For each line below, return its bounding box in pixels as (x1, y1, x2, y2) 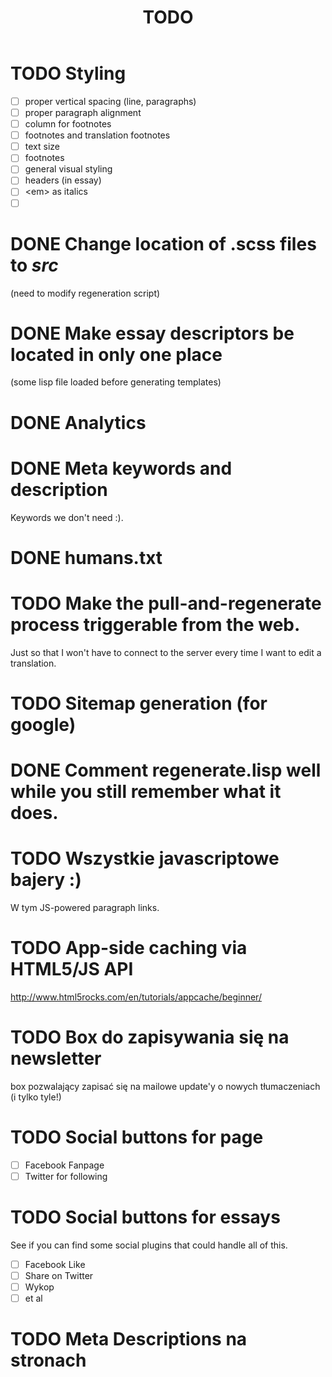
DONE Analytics (10, 411, 147, 434)
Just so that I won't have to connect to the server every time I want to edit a (10, 646, 322, 658)
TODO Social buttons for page (10, 1126, 264, 1149)
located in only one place (10, 343, 223, 366)
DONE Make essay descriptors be (10, 322, 295, 345)
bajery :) (10, 869, 82, 891)
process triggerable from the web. (10, 613, 301, 636)
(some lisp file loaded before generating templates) (10, 376, 222, 388)
